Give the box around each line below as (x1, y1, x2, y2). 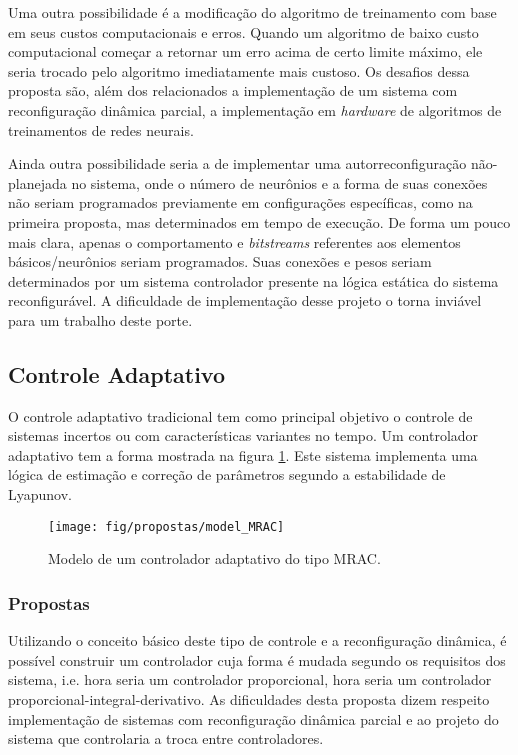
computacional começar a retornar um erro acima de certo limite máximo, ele (8, 41, 483, 62)
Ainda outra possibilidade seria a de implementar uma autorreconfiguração (8, 153, 467, 174)
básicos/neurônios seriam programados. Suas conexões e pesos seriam (8, 251, 432, 272)
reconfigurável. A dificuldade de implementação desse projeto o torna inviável (8, 290, 482, 311)
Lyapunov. (8, 484, 72, 505)
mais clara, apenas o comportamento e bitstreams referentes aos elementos (8, 231, 461, 252)
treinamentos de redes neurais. (8, 119, 194, 140)
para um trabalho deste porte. (8, 309, 193, 330)
